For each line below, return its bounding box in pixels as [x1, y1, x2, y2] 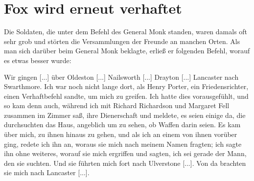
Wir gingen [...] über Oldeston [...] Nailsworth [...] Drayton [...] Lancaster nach [4, 71, 239, 82]
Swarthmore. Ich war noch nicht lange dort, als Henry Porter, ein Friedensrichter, [4, 81, 249, 91]
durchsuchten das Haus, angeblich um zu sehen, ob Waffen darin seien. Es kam [4, 119, 241, 130]
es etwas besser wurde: [4, 55, 71, 65]
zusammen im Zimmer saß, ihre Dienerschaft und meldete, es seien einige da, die [4, 110, 246, 120]
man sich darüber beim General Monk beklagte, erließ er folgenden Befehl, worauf [4, 45, 250, 56]
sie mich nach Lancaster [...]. [4, 167, 90, 178]
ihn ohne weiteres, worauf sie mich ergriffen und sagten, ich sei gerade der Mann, [4, 148, 247, 158]
